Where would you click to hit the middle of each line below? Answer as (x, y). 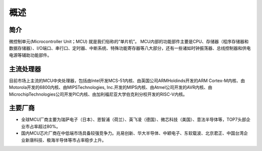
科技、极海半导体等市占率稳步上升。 (70, 140)
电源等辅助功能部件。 (30, 55)
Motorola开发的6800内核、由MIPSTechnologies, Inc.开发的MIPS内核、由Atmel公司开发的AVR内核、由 (111, 87)
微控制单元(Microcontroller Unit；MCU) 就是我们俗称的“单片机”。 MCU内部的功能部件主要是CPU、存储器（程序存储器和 (129, 42)
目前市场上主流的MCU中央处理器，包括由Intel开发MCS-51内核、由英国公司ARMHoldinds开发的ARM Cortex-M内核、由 (127, 81)
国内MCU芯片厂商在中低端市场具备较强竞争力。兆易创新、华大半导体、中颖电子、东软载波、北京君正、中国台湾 (132, 133)
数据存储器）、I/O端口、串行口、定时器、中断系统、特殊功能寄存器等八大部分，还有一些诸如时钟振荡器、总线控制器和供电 (130, 48)
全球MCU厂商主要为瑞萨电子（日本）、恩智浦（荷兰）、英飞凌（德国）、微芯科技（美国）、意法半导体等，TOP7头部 (134, 119)
